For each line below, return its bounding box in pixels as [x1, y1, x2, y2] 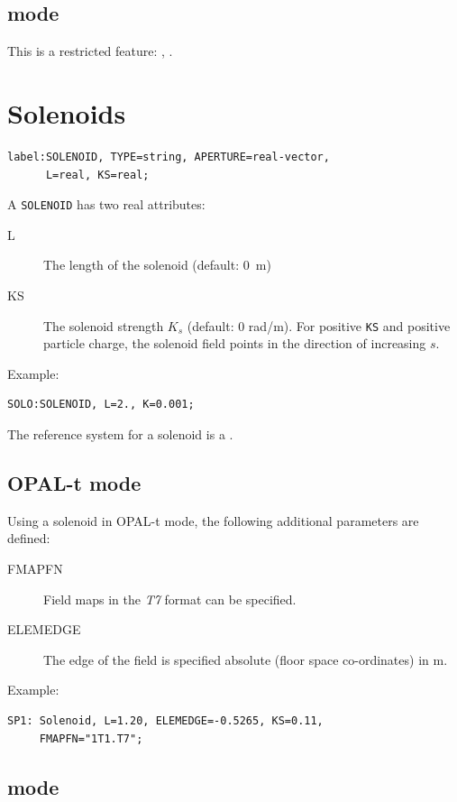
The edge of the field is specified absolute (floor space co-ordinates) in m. [43, 650, 448, 668]
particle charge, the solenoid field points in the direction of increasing [43, 334, 426, 353]
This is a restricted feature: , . [7, 41, 173, 60]
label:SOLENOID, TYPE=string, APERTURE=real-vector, [7, 150, 330, 163]
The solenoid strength [43, 316, 164, 335]
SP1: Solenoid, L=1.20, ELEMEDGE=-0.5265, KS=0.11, [7, 714, 324, 727]
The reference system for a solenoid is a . [7, 424, 233, 443]
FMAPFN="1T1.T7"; [39, 732, 143, 745]
